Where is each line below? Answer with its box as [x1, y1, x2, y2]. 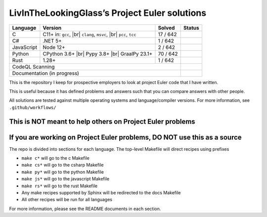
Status [183, 24, 200, 31]
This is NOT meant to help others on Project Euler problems [9, 117, 195, 126]
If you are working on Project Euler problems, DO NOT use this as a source [9, 133, 242, 141]
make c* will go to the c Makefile [21, 155, 90, 161]
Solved [158, 24, 175, 31]
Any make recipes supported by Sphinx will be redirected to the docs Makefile [21, 189, 181, 195]
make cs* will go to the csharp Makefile [21, 162, 104, 168]
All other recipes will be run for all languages [21, 197, 112, 203]
